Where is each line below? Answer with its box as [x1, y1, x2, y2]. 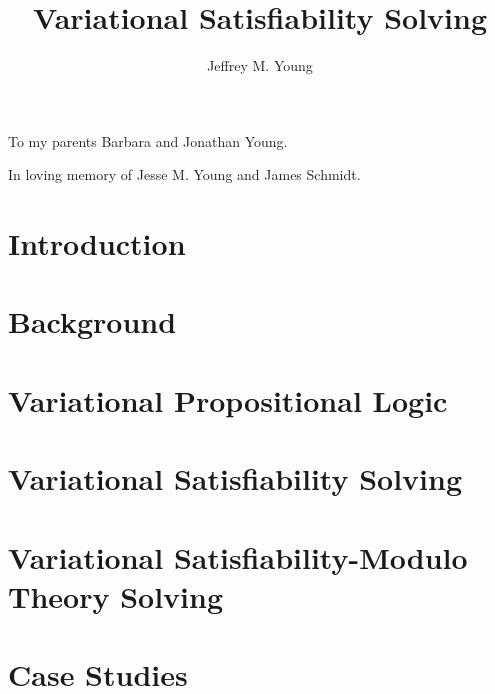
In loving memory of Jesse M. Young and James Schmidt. [8, 164, 361, 185]
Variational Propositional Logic [8, 379, 448, 420]
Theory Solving [8, 575, 223, 616]
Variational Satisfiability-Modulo [8, 536, 468, 577]
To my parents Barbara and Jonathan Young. [8, 130, 288, 151]
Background [8, 301, 177, 342]
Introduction [8, 223, 186, 264]
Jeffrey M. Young [207, 55, 313, 76]
